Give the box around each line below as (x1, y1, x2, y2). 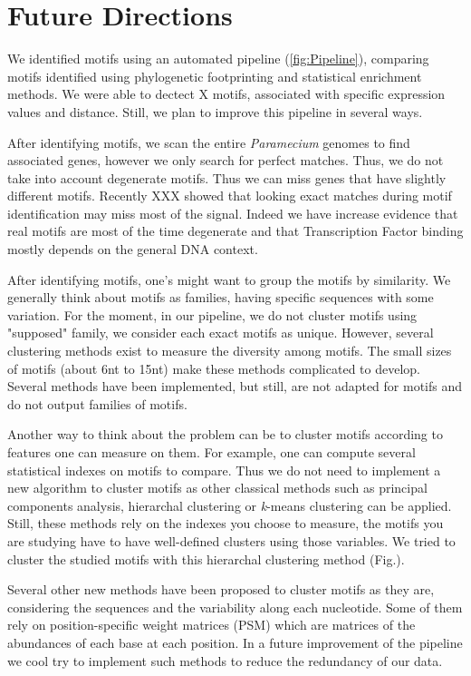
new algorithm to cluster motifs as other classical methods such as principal (7, 478, 428, 497)
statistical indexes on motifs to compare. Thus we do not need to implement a (7, 460, 441, 479)
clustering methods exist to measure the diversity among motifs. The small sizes (7, 341, 452, 360)
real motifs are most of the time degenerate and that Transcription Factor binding (7, 221, 464, 240)
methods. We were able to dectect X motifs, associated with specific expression (7, 84, 446, 103)
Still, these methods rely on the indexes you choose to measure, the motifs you (7, 514, 444, 533)
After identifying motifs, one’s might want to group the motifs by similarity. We (7, 269, 451, 289)
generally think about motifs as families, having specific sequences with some (7, 288, 434, 307)
